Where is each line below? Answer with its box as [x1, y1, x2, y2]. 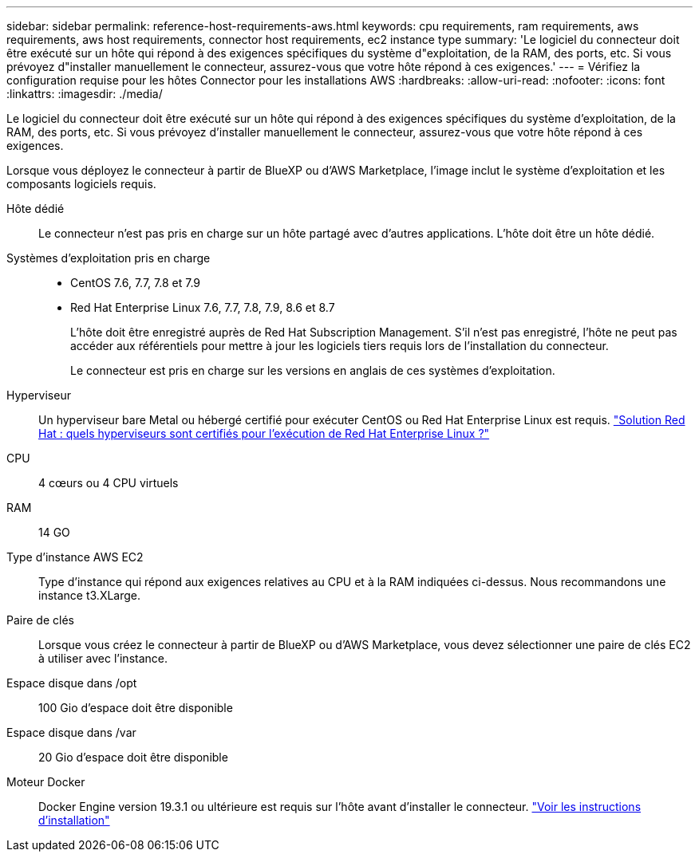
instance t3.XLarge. [38, 588, 141, 602]
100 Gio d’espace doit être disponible [38, 701, 233, 714]
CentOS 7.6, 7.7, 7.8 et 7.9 [70, 276, 201, 289]
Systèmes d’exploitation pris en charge [6, 251, 211, 265]
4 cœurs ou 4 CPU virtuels [38, 476, 179, 490]
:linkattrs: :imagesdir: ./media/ [6, 87, 163, 100]
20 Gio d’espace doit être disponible [38, 750, 228, 764]
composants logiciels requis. [6, 177, 156, 191]
